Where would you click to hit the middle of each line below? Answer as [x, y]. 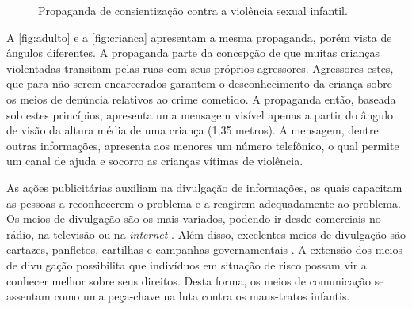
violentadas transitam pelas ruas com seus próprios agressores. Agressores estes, [200, 68]
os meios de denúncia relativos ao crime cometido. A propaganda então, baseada [201, 98]
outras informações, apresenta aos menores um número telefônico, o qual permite [203, 145]
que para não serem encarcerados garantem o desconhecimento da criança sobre [200, 83]
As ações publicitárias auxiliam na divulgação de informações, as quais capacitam [204, 187]
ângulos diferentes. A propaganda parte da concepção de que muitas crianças [193, 53]
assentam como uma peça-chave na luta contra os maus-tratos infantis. [178, 296]
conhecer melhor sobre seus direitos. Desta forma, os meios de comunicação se [195, 280]
